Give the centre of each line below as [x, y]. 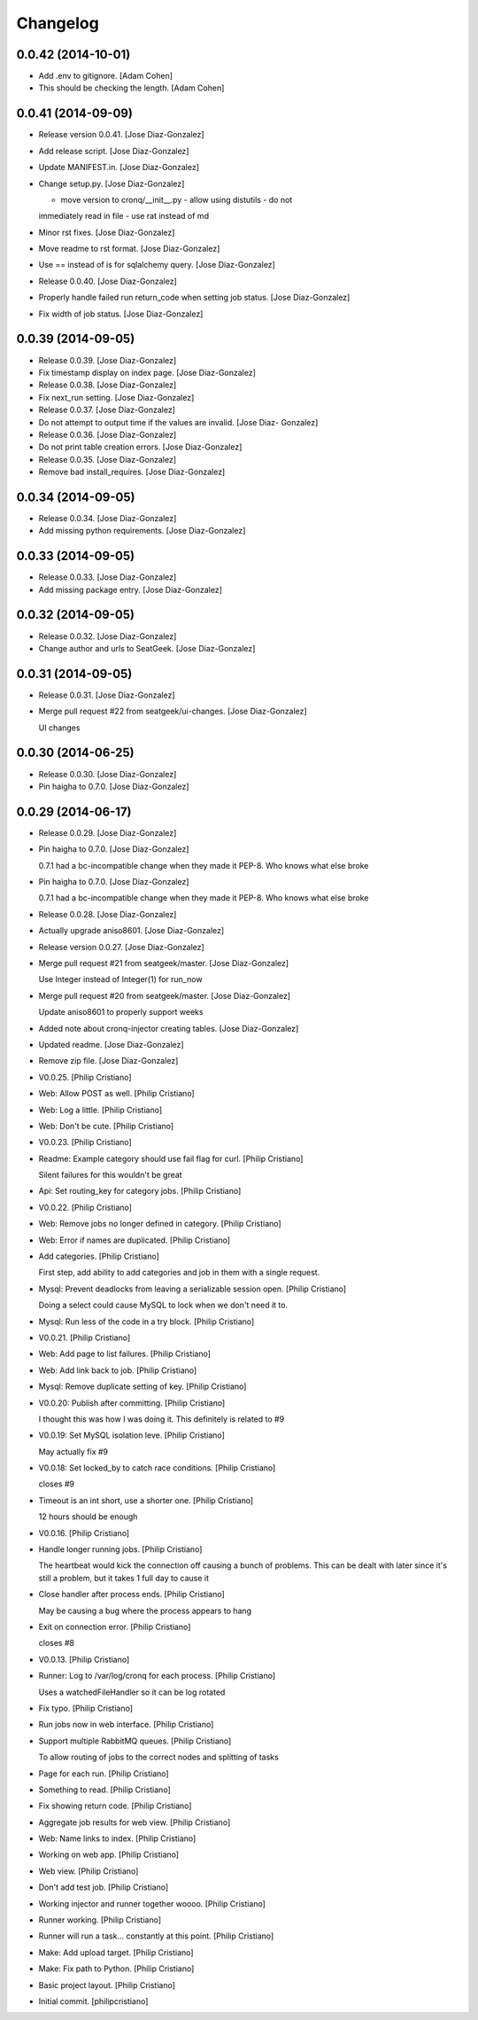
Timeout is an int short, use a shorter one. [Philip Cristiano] [146, 1500]
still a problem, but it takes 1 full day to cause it [124, 1578]
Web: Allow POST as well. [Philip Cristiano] [116, 1094]
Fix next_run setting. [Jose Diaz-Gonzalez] [116, 397]
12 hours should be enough [88, 1517]
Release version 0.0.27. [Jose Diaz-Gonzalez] [122, 947]
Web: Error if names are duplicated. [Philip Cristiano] [134, 1240]
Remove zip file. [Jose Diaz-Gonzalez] [108, 1061]
